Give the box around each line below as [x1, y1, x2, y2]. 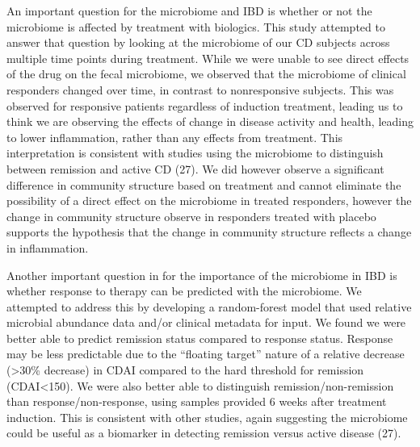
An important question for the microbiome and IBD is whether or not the [6, 2, 372, 19]
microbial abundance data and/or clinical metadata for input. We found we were [6, 314, 406, 331]
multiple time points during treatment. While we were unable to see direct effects [6, 49, 409, 66]
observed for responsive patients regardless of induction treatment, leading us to [6, 97, 403, 114]
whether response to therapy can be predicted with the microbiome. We [6, 282, 362, 299]
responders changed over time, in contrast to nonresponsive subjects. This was [6, 81, 394, 98]
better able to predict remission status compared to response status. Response [6, 329, 393, 346]
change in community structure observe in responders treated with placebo [6, 207, 376, 224]
